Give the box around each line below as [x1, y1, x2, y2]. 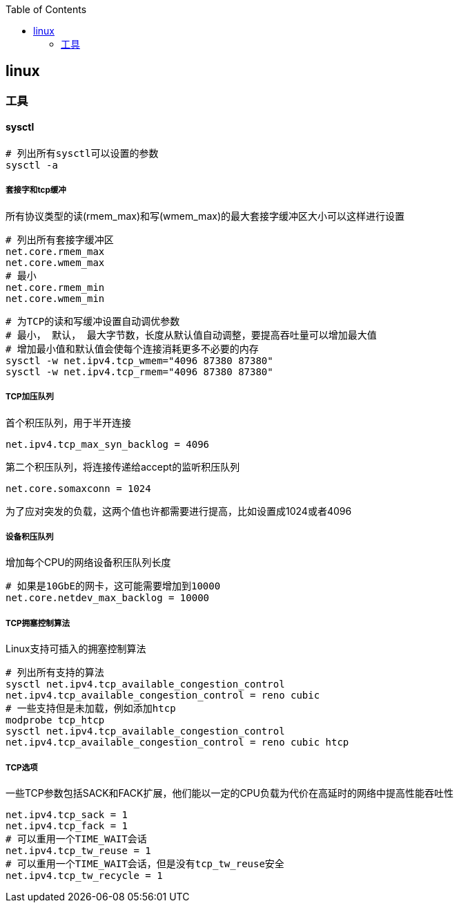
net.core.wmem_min [6, 292, 105, 304]
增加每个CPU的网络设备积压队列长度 [6, 556, 171, 569]
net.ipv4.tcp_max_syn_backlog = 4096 [6, 438, 210, 450]
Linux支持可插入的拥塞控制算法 [6, 643, 146, 655]
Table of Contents [6, 3, 87, 15]
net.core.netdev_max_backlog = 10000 [6, 592, 210, 604]
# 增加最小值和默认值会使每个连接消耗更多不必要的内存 [6, 343, 259, 354]
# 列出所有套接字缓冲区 [6, 234, 114, 245]
